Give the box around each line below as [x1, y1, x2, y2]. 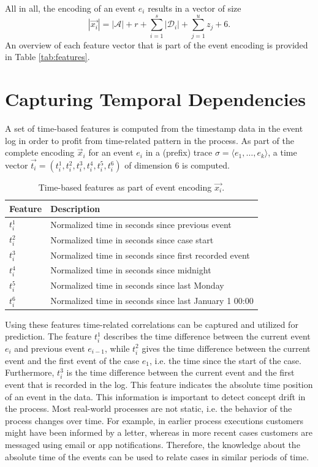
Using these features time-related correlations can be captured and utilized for [5, 317, 298, 330]
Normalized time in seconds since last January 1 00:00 [50, 294, 254, 307]
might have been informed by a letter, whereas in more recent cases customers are [5, 426, 312, 439]
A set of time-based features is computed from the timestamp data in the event [5, 122, 303, 135]
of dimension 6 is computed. [124, 159, 230, 172]
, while [104, 341, 130, 354]
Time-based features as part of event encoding [38, 181, 212, 194]
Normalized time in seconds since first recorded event [50, 248, 250, 261]
